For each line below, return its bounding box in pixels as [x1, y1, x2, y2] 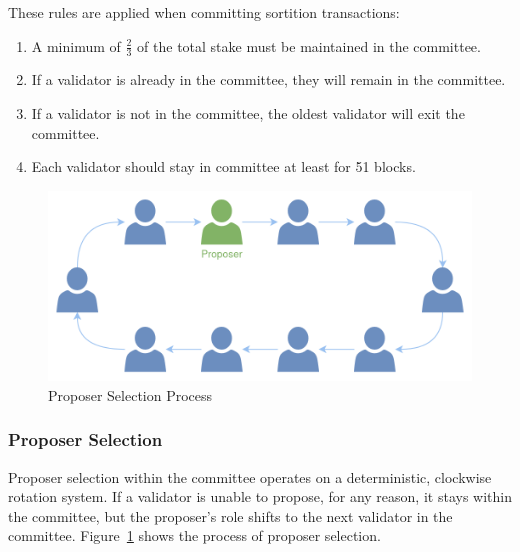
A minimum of [31, 35, 121, 56]
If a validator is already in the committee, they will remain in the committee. [31, 69, 506, 90]
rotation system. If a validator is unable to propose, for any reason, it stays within [8, 486, 512, 507]
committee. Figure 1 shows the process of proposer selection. [8, 525, 381, 546]
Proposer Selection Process [48, 384, 213, 405]
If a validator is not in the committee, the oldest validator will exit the [31, 103, 465, 124]
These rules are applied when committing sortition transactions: [8, 2, 400, 22]
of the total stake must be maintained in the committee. [137, 35, 481, 56]
